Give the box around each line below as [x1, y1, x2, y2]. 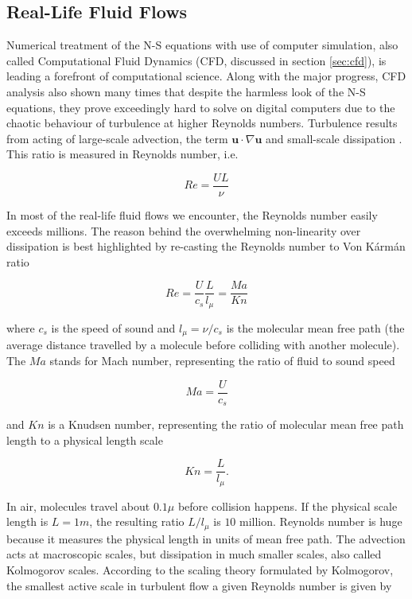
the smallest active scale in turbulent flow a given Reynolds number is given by [6, 577, 392, 593]
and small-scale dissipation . [266, 130, 402, 146]
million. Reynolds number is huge [239, 513, 402, 530]
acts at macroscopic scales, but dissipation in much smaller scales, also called [6, 546, 382, 562]
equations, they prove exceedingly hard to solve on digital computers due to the [6, 99, 395, 115]
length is [6, 513, 49, 530]
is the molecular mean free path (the [226, 319, 405, 336]
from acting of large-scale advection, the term [6, 130, 228, 146]
